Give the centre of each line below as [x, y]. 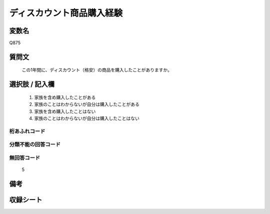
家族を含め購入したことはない [65, 111]
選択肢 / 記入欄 [32, 84]
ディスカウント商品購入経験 [66, 13]
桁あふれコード [27, 131]
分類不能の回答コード [35, 144]
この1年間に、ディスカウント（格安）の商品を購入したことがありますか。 [97, 70]
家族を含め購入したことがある [65, 97]
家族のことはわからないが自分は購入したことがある [87, 104]
